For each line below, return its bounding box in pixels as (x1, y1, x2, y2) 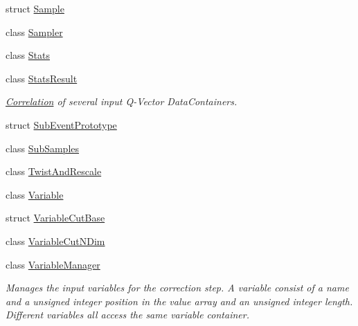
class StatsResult (6, 71, 78, 85)
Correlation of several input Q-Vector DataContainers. (6, 94, 238, 109)
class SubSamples (6, 141, 80, 155)
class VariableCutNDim (6, 233, 105, 248)
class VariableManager (6, 257, 100, 271)
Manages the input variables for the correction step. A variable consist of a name (6, 280, 349, 295)
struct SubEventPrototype (6, 117, 117, 132)
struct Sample (6, 1, 64, 15)
